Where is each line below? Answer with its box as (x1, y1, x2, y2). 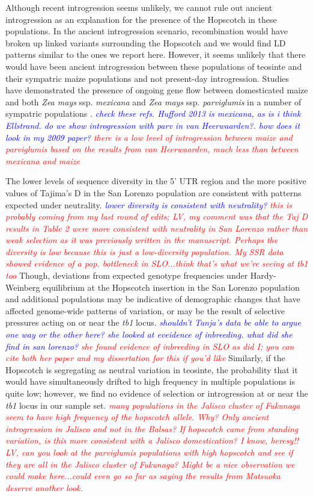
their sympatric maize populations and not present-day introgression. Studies (5, 72, 290, 84)
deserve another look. (5, 481, 83, 494)
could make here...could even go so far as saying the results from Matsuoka (5, 470, 281, 482)
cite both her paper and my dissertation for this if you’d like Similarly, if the (5, 352, 285, 364)
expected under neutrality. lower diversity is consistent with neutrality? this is (5, 198, 292, 211)
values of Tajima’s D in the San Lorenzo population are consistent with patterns (5, 186, 302, 199)
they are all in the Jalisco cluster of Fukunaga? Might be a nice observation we (5, 457, 295, 470)
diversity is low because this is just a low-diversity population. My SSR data (5, 245, 284, 258)
